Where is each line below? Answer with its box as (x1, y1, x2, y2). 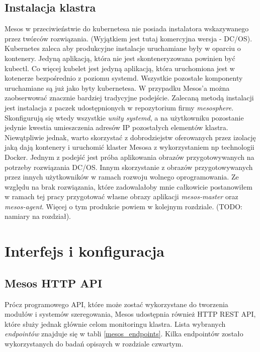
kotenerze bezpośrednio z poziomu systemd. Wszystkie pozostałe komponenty (5, 73, 243, 83)
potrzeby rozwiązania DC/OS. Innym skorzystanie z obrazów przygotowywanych (5, 161, 253, 172)
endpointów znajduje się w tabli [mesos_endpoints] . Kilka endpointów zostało (5, 328, 243, 339)
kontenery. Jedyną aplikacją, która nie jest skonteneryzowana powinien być (5, 52, 235, 63)
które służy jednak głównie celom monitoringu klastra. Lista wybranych (5, 318, 226, 329)
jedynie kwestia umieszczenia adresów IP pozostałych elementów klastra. (5, 122, 228, 133)
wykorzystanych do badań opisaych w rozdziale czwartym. (5, 338, 184, 349)
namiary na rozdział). (5, 211, 71, 221)
